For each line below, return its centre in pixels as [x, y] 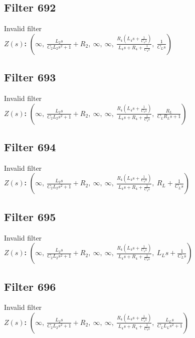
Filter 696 [30, 286]
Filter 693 [30, 77]
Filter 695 [30, 216]
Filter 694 [30, 146]
